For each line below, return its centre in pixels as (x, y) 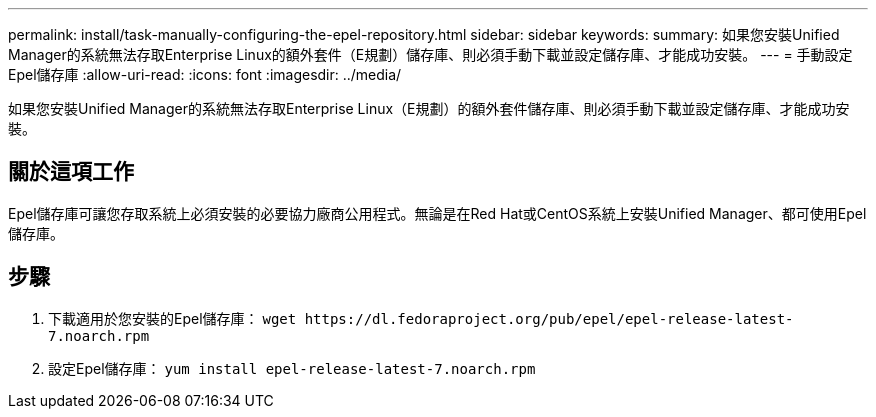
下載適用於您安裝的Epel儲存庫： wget (172, 318)
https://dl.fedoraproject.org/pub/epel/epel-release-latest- (549, 318)
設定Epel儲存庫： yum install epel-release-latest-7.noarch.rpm (292, 368)
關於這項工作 (71, 172)
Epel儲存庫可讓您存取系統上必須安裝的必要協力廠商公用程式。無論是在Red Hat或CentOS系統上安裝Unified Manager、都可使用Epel (437, 213)
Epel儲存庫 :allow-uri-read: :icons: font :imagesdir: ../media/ (205, 74)
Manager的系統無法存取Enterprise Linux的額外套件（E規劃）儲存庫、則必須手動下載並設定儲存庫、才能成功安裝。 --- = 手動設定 (430, 54)
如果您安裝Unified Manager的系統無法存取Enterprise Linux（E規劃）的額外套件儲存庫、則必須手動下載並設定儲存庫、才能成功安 (429, 108)
